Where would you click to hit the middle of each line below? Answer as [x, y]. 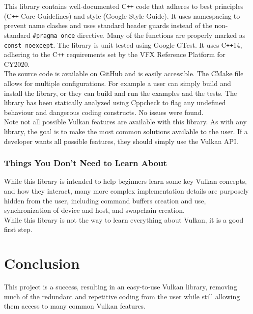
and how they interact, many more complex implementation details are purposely [126, 191]
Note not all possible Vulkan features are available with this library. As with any [126, 122]
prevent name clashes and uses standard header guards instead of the [108, 25]
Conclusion [42, 263]
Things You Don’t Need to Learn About [85, 163]
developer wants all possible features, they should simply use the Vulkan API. [121, 141]
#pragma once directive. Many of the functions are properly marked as [139, 35]
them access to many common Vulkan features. [75, 306]
